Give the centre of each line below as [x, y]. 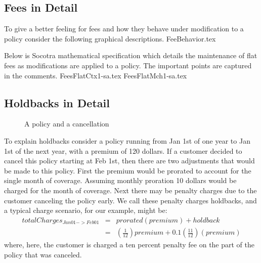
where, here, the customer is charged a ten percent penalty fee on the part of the [129, 245]
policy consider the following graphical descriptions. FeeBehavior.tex [110, 38]
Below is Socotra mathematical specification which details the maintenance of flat [131, 55]
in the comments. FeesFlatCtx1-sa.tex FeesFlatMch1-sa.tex [96, 75]
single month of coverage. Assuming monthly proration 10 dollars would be [120, 180]
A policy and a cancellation [67, 124]
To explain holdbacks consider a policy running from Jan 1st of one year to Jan [127, 140]
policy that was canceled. [43, 254]
